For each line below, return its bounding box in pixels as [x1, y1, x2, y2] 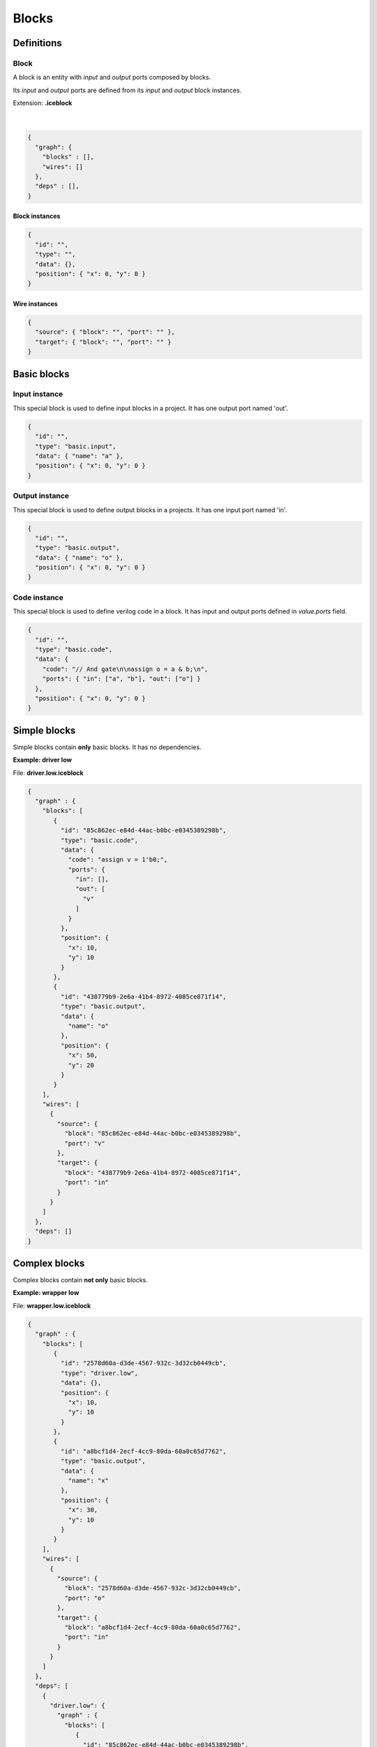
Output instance [13, 491, 70, 501]
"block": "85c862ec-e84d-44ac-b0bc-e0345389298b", [64, 1129, 242, 1138]
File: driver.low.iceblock [13, 769, 84, 777]
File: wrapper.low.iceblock [13, 1301, 91, 1310]
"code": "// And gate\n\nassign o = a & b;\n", [42, 665, 209, 673]
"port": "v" [64, 1139, 105, 1147]
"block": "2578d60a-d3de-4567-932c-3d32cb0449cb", [64, 1584, 242, 1593]
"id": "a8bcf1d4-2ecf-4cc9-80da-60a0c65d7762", [60, 1447, 227, 1455]
